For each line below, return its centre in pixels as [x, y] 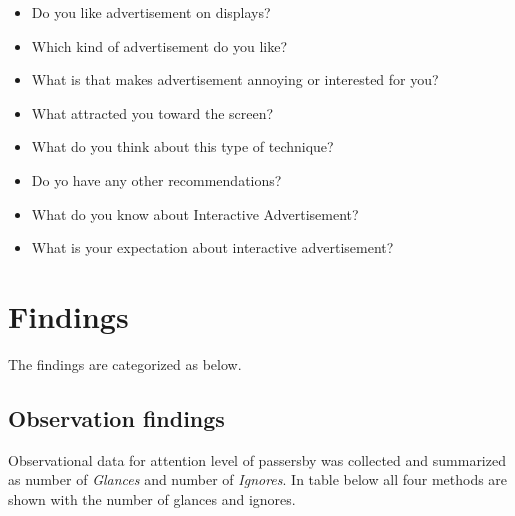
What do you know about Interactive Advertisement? [195, 213]
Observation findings [116, 417]
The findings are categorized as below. [125, 363]
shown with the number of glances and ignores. [152, 498]
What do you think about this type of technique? [182, 146]
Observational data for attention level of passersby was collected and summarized [257, 459]
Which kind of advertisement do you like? [159, 45]
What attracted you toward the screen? [152, 112]
